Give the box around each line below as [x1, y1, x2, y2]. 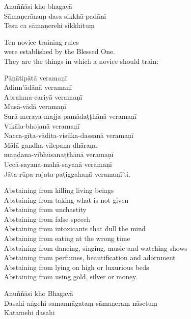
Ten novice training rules [4, 36, 79, 47]
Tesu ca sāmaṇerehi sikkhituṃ [4, 20, 95, 30]
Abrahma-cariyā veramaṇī [4, 91, 82, 102]
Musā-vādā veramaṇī [4, 101, 66, 111]
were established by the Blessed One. [4, 46, 115, 56]
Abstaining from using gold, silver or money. [4, 271, 137, 282]
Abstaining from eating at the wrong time [4, 233, 130, 243]
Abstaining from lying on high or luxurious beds [4, 262, 149, 272]
